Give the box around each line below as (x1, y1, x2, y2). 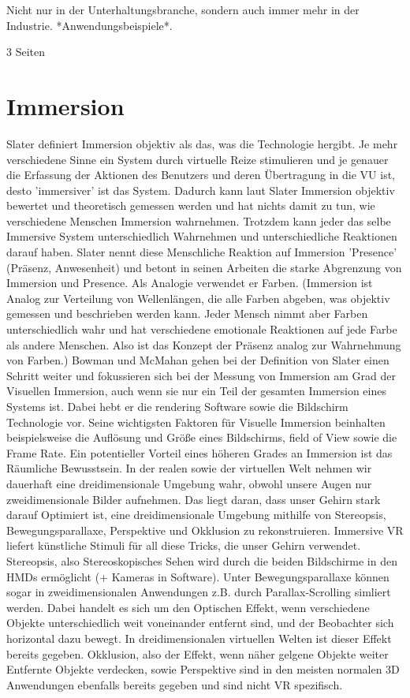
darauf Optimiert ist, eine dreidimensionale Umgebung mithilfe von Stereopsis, (6, 506, 386, 523)
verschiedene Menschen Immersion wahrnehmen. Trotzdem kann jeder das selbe (6, 212, 391, 229)
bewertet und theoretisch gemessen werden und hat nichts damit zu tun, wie (6, 197, 375, 214)
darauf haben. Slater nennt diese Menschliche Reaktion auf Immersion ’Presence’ (6, 244, 397, 260)
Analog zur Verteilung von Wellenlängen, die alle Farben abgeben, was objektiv (6, 289, 390, 306)
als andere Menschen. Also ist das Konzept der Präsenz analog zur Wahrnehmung (6, 336, 401, 353)
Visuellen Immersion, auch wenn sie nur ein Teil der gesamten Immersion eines (6, 383, 386, 399)
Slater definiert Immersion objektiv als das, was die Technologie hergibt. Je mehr (6, 135, 398, 151)
